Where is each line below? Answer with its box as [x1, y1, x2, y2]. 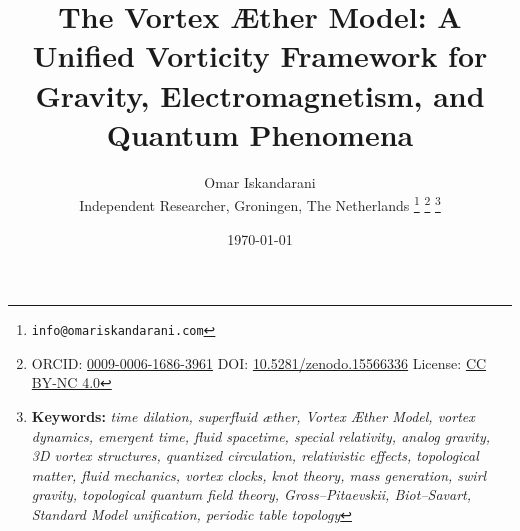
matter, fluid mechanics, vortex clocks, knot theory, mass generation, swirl [31, 464, 487, 485]
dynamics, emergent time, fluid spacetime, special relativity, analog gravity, [31, 425, 491, 446]
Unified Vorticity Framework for [32, 35, 488, 76]
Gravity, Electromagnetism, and [35, 74, 485, 115]
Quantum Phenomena [106, 113, 414, 154]
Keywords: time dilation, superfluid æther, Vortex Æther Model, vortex [31, 405, 475, 426]
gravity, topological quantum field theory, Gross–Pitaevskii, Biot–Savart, [31, 484, 472, 505]
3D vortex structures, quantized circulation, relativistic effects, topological [31, 445, 479, 466]
